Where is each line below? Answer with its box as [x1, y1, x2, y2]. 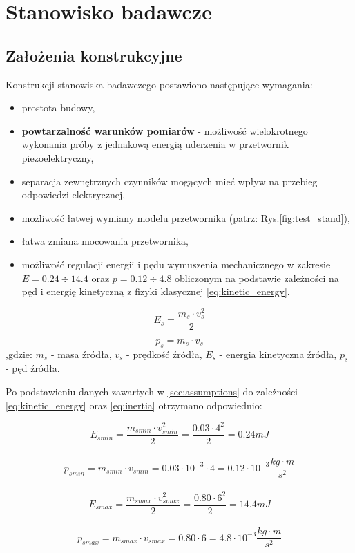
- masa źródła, [50, 346, 112, 361]
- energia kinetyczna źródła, [219, 346, 337, 361]
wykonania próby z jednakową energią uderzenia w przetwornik [21, 137, 289, 151]
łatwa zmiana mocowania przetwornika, [21, 234, 189, 248]
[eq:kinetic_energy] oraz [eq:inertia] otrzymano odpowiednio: [6, 397, 262, 412]
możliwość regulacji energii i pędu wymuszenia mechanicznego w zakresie [21, 256, 331, 271]
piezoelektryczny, [21, 150, 94, 165]
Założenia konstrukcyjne [6, 44, 182, 66]
